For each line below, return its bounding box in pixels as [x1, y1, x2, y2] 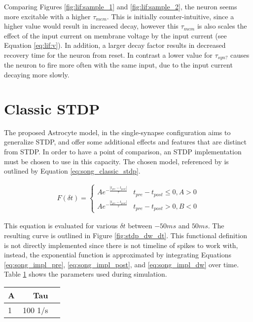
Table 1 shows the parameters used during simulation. [4, 269, 167, 279]
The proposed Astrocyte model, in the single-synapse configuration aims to [4, 127, 231, 137]
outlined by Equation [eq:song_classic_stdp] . [4, 166, 141, 176]
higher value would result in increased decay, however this [4, 21, 179, 31]
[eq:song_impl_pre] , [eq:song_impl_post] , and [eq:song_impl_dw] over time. [4, 259, 239, 269]
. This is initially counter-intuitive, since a [107, 11, 234, 21]
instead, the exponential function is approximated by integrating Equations [4, 250, 232, 260]
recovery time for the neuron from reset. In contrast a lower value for [4, 49, 213, 60]
